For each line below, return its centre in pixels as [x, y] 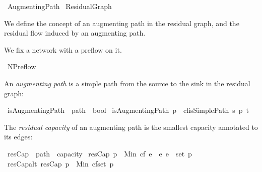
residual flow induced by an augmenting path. [75, 33]
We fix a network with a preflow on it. [63, 49]
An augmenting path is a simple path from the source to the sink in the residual [127, 83]
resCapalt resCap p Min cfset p [60, 163]
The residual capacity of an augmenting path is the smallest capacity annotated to [131, 127]
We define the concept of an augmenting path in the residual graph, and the [122, 23]
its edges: [18, 137]
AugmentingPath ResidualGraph [59, 6]
